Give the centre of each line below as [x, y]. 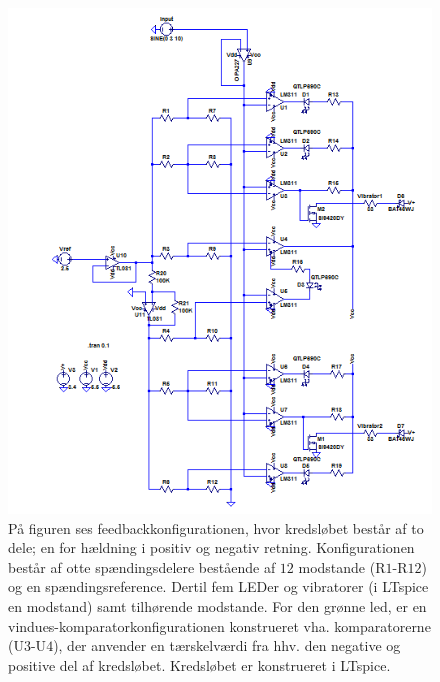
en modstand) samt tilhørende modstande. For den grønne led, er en [217, 606]
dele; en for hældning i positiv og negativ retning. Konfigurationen [211, 547]
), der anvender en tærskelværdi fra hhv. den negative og [227, 645]
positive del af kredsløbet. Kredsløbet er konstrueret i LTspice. [199, 664]
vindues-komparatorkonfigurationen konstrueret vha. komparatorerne [219, 625]
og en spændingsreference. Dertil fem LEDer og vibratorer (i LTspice [218, 586]
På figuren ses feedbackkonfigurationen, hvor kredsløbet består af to [216, 527]
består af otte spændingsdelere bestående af [142, 566]
